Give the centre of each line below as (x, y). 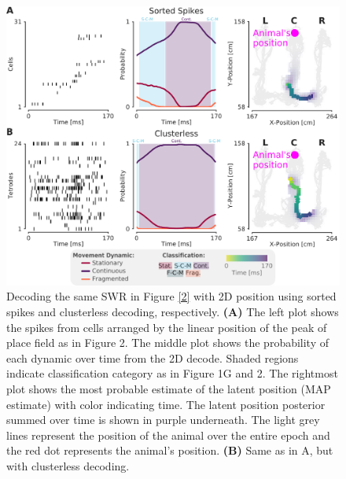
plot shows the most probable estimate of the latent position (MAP (169, 389)
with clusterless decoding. (68, 465)
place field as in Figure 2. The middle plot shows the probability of (168, 343)
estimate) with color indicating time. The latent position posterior (166, 404)
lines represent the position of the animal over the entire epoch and (168, 435)
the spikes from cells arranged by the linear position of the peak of (167, 327)
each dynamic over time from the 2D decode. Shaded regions (153, 357)
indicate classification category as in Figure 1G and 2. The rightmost (172, 373)
